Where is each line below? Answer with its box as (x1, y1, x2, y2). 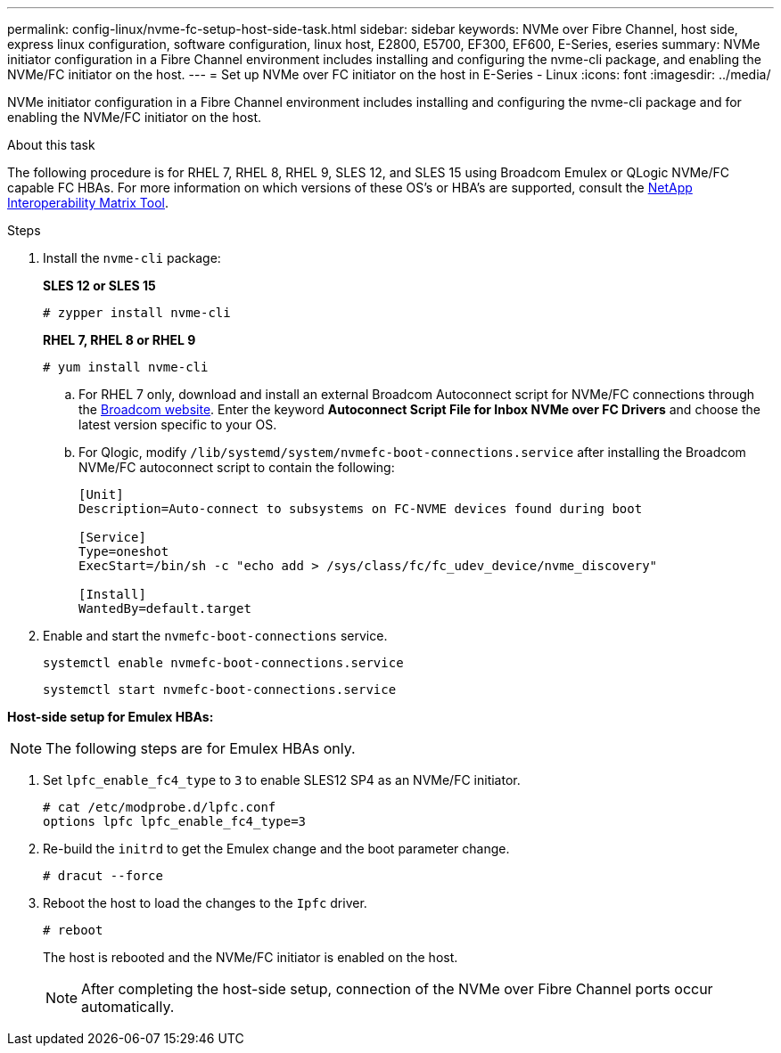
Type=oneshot (78, 544, 169, 559)
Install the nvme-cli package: (43, 250, 221, 265)
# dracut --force (43, 869, 163, 883)
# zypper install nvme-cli (43, 306, 231, 320)
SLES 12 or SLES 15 (43, 278, 156, 293)
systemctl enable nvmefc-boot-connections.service (43, 656, 404, 670)
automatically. (81, 998, 175, 1016)
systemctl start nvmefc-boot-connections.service (43, 682, 397, 697)
